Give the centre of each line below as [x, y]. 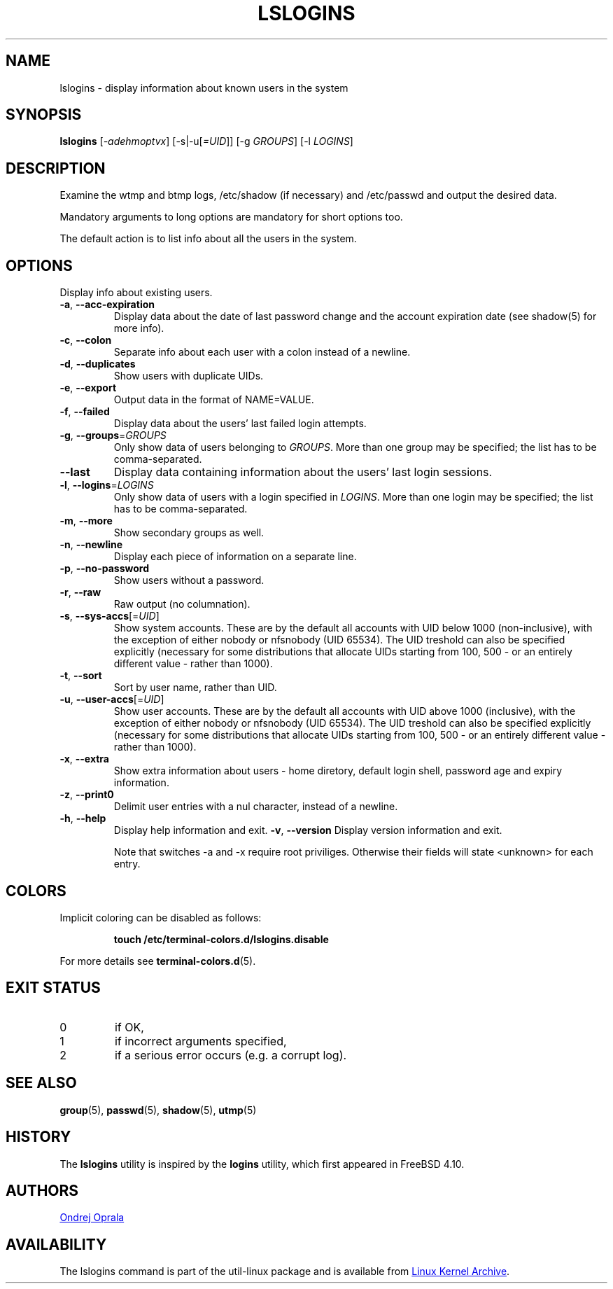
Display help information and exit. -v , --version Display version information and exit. [308, 830]
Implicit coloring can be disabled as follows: [161, 917]
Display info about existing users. [136, 293]
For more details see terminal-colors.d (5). [158, 961]
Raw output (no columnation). [182, 604]
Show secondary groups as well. [189, 533]
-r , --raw [80, 592]
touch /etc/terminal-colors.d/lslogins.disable [221, 939]
